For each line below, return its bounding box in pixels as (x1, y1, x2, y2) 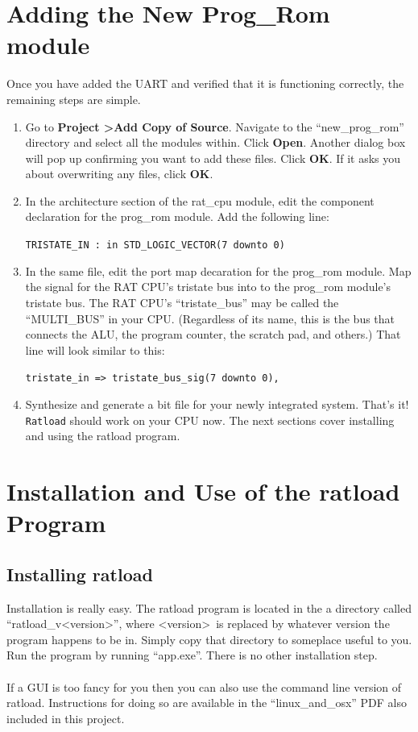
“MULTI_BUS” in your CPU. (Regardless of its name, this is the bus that (25, 310, 395, 326)
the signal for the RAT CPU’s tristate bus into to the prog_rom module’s (25, 278, 391, 295)
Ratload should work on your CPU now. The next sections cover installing (25, 411, 395, 428)
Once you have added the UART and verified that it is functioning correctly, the (6, 75, 404, 92)
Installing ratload (6, 561, 153, 586)
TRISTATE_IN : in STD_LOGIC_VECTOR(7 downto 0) (25, 239, 285, 252)
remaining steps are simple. (6, 90, 141, 107)
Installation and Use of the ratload (6, 474, 400, 507)
